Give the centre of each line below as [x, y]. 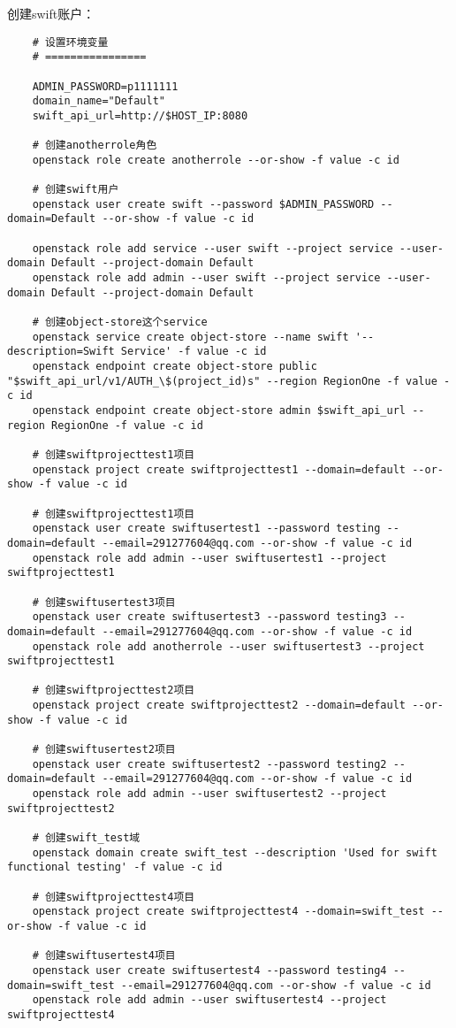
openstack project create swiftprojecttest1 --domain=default [219, 469]
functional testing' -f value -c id [115, 867]
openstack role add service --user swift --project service [213, 248]
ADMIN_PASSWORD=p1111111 [105, 86]
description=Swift [61, 352]
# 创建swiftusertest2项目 [104, 750]
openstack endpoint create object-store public [175, 367]
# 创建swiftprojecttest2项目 [114, 690]
